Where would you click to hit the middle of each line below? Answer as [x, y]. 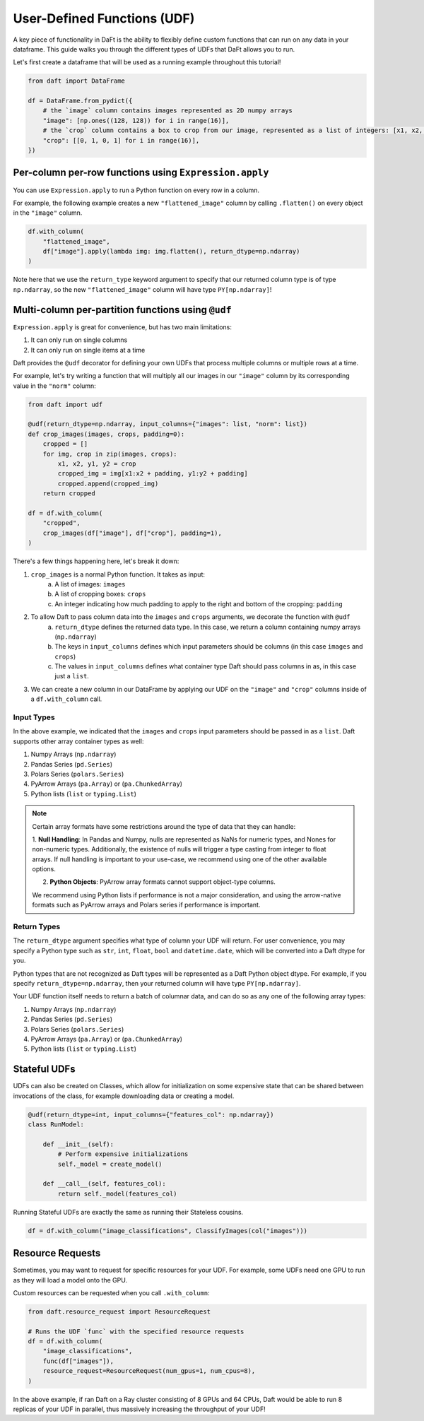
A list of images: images [90, 584]
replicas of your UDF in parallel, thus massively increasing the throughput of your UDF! [139, 1409]
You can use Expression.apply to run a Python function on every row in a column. [136, 190]
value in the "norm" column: [55, 386]
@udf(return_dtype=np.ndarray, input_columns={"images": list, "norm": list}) [167, 424]
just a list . [72, 676]
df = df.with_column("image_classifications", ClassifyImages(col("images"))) [167, 1231]
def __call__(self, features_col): [104, 1184]
